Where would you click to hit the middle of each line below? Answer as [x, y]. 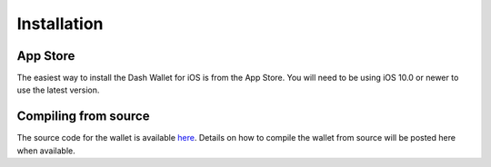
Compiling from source [83, 117]
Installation [60, 24]
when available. [46, 151]
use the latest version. [58, 90]
